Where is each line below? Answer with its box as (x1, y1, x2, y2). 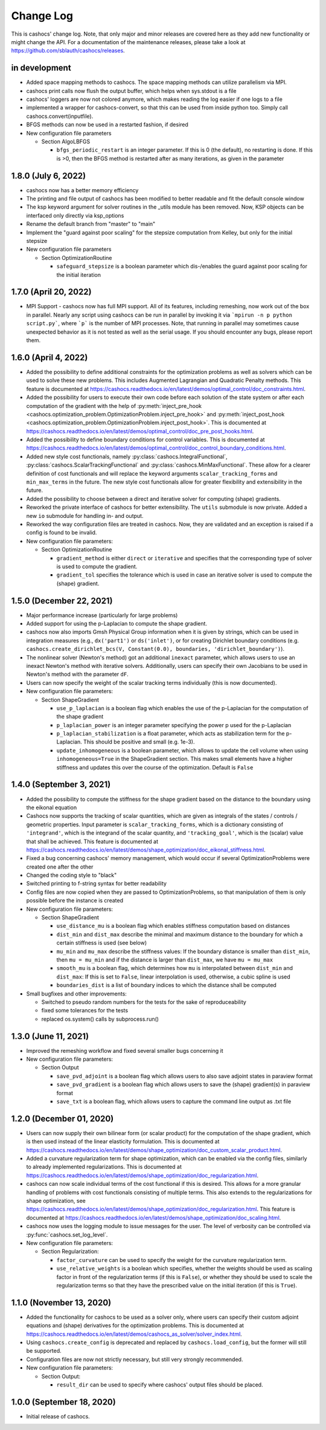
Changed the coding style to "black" (26, 872, 117, 879)
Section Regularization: (41, 1248, 99, 1255)
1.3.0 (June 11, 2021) (11, 1031, 89, 1041)
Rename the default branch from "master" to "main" (26, 221, 156, 228)
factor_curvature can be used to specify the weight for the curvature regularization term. (56, 1256, 287, 1263)
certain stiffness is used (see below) (56, 939, 147, 946)
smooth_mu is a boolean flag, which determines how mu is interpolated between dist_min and (56, 965, 293, 972)
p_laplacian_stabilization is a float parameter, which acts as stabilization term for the (56, 730, 285, 737)
